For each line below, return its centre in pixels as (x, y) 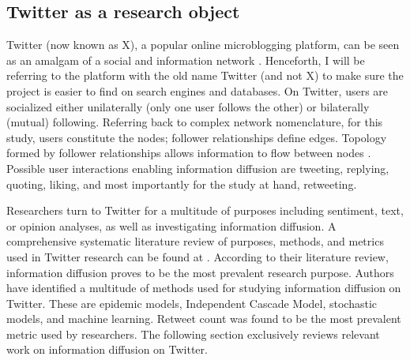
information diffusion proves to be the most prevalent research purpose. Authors (200, 272)
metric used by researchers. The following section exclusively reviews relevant (193, 334)
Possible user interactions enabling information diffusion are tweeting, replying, (198, 168)
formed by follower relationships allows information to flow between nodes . (189, 153)
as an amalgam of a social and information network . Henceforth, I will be (186, 60)
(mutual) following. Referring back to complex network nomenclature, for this (195, 122)
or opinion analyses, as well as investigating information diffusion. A (171, 225)
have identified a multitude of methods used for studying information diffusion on (204, 288)
